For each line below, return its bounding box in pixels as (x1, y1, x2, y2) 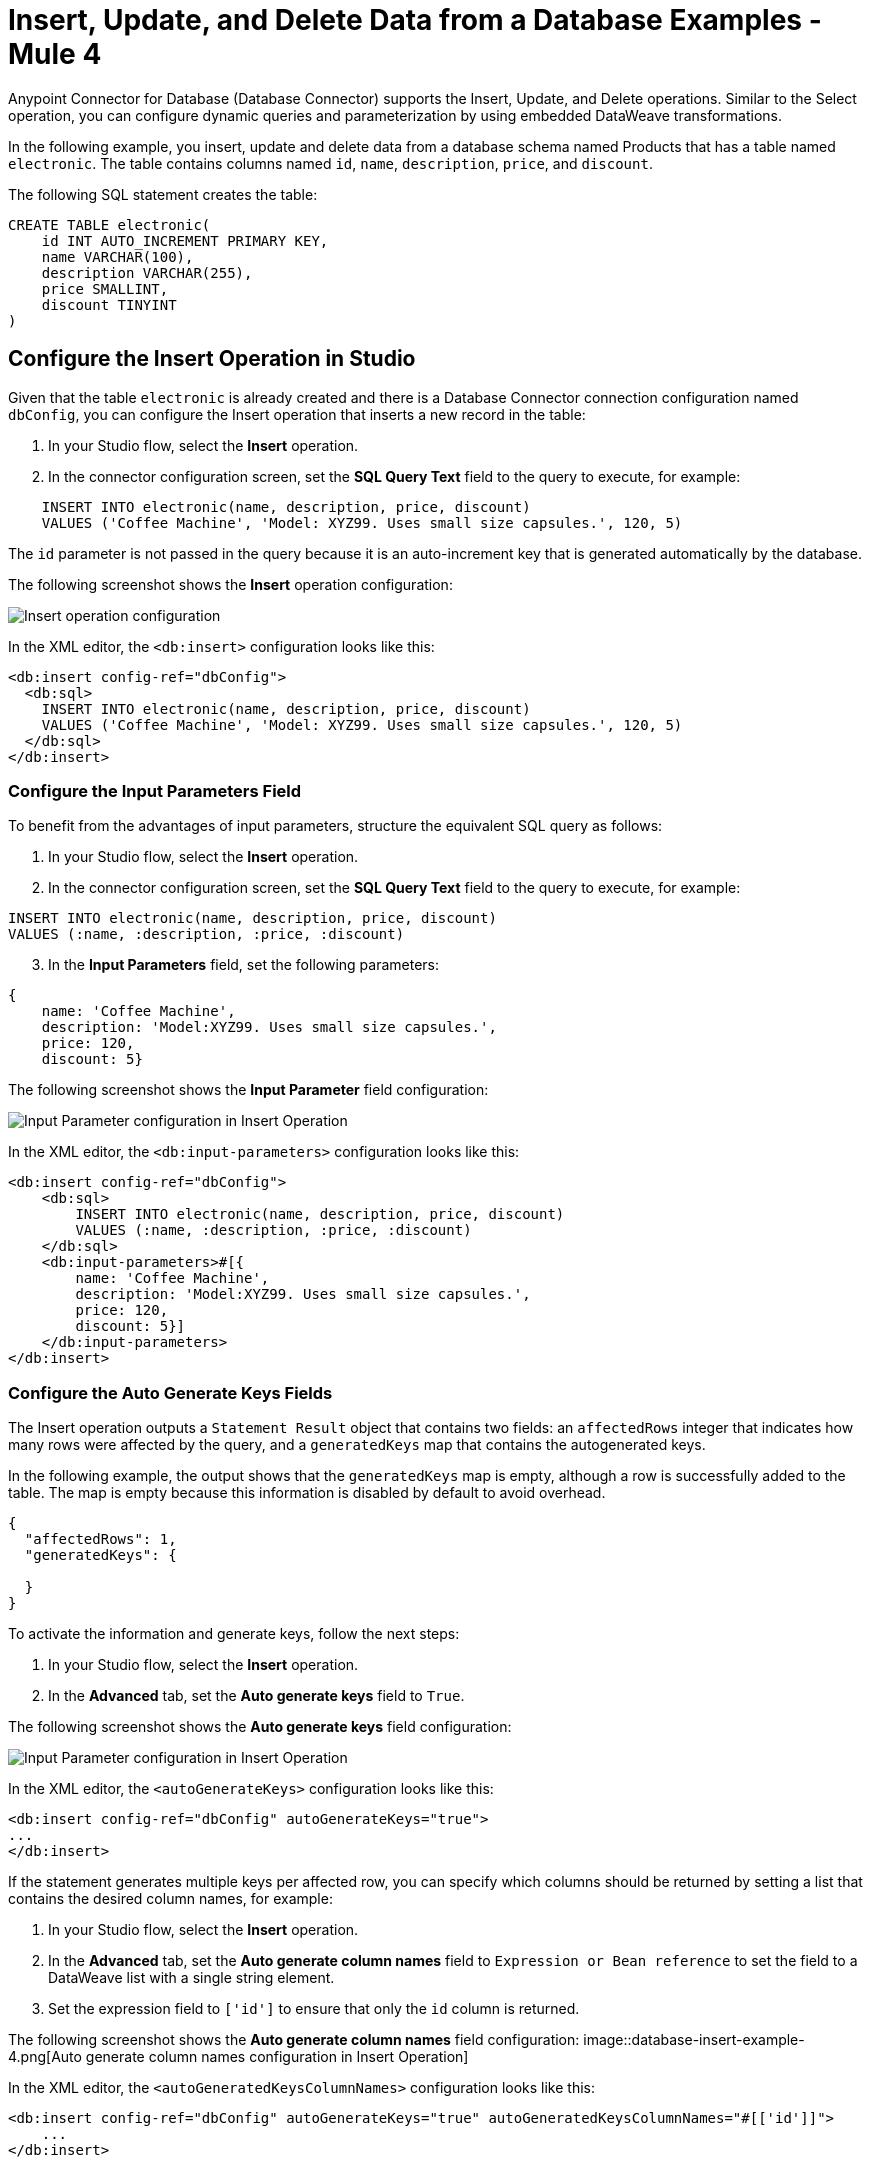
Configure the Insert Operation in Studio (8, 346, 416, 372)
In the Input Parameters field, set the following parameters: (48, 956, 440, 974)
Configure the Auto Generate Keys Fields (8, 1382, 333, 1403)
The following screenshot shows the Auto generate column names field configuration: (8, 2031, 580, 2049)
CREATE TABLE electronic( (8, 216, 211, 233)
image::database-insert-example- (583, 2031, 805, 2049)
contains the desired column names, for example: (8, 1890, 333, 1908)
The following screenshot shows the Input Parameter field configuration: (8, 1081, 489, 1099)
